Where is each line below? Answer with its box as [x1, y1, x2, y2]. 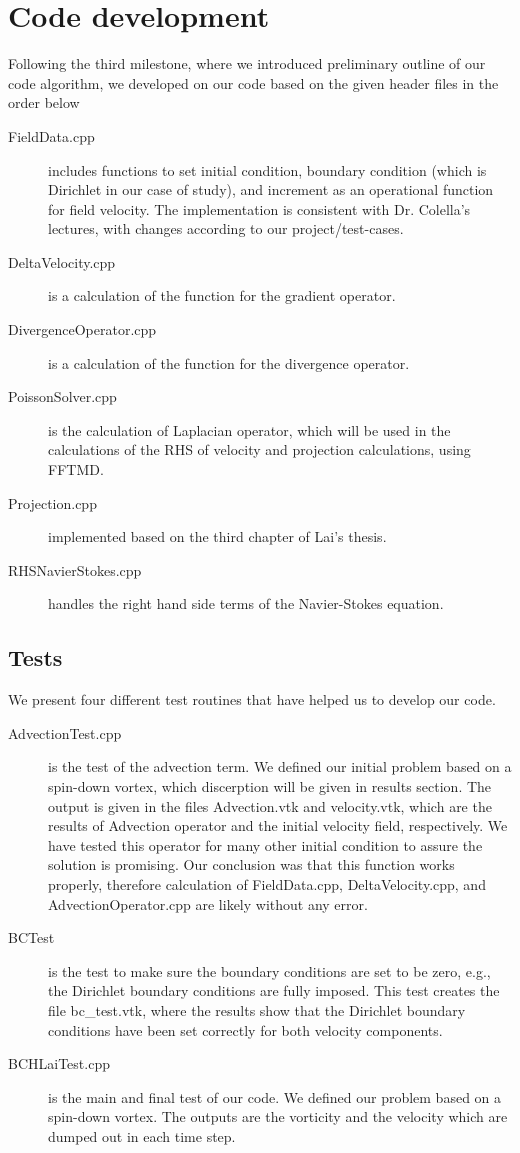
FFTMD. [48, 459, 104, 480]
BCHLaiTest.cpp [8, 1053, 110, 1074]
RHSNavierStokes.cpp [8, 559, 142, 580]
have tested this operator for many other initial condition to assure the [48, 834, 483, 855]
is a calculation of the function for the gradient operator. [48, 285, 396, 306]
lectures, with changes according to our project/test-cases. [48, 218, 404, 239]
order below [8, 92, 80, 113]
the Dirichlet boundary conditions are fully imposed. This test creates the [48, 980, 500, 1001]
